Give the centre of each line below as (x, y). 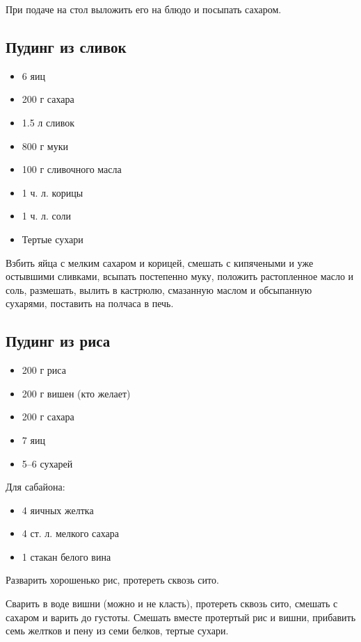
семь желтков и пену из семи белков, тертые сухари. (117, 631)
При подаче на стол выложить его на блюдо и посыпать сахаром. (144, 9)
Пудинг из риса (58, 341)
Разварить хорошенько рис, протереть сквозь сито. (112, 580)
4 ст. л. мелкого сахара (70, 533)
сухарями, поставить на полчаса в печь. (90, 303)
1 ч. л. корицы (53, 192)
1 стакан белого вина (66, 556)
